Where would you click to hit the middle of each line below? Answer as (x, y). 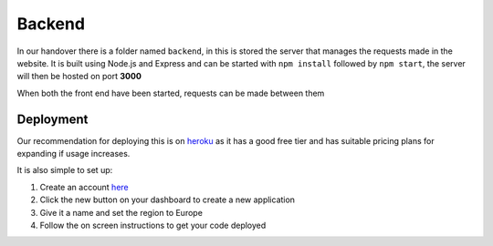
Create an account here (84, 187)
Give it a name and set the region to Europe (121, 212)
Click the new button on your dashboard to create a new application (168, 200)
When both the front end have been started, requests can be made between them (171, 93)
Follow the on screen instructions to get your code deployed (153, 225)
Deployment (52, 119)
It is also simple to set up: (65, 170)
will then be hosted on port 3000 (79, 77)
